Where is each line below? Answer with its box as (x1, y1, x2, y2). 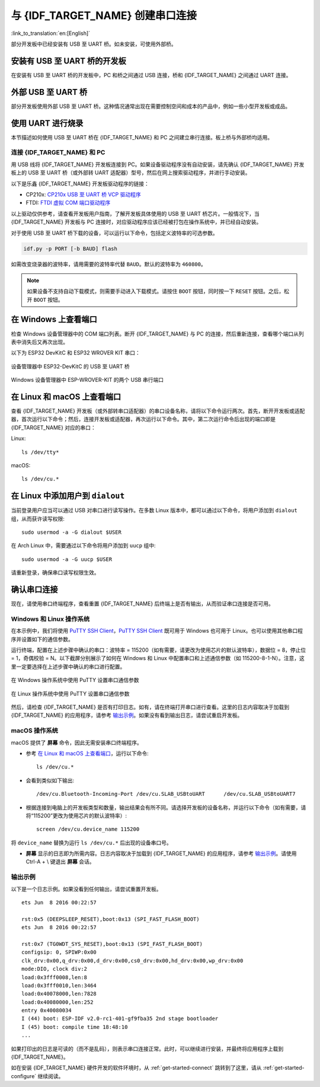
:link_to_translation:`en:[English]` (11, 30, 91, 37)
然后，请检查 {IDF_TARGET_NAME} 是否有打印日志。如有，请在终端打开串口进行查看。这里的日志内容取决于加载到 (11, 703, 290, 711)
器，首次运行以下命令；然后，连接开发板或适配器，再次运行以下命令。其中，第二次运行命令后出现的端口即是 (11, 416, 276, 423)
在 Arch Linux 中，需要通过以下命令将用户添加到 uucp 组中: (11, 542, 156, 549)
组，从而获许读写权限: (11, 515, 65, 522)
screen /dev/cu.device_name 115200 (36, 826, 140, 833)
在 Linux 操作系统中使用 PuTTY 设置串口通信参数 (11, 690, 130, 697)
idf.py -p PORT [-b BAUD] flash (23, 245, 118, 252)
